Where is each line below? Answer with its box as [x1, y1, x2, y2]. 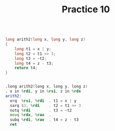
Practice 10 [61, 4, 110, 15]
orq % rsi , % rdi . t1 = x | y [10, 98, 77, 103]
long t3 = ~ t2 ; [14, 56, 47, 61]
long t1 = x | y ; [14, 46, 52, 52]
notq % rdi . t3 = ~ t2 [10, 107, 72, 113]
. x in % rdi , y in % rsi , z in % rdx [5, 89, 81, 94]
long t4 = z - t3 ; [14, 60, 54, 66]
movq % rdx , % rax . [10, 113, 52, 118]
